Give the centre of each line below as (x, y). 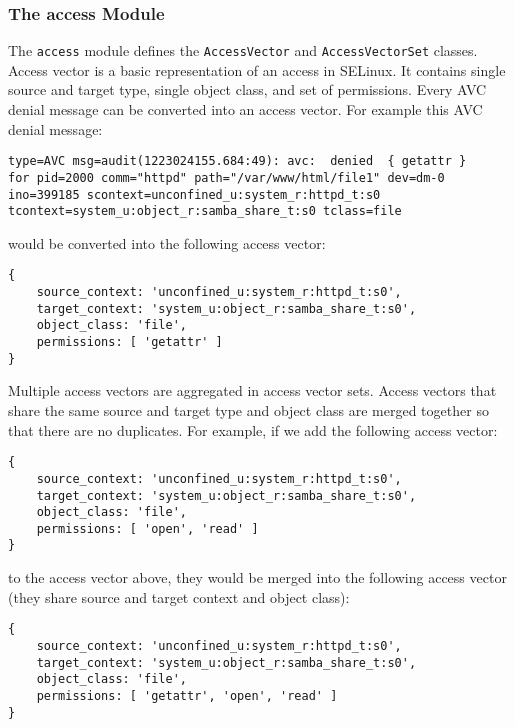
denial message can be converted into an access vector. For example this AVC (245, 109)
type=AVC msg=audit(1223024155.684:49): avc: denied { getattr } (237, 161)
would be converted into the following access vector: (167, 242)
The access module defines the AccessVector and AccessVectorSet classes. (243, 50)
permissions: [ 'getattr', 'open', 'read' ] (187, 695)
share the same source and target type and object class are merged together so (248, 410)
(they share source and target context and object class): (179, 596)
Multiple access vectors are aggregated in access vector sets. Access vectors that (252, 390)
